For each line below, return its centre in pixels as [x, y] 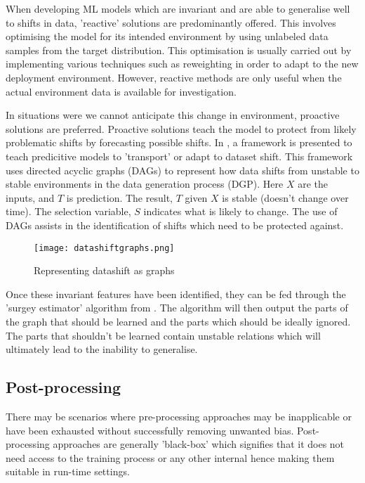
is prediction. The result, [119, 197]
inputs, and [30, 197]
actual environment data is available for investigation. [121, 91]
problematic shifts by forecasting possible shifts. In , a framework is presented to [179, 142]
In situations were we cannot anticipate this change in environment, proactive [173, 115]
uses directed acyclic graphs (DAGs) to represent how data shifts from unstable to [182, 170]
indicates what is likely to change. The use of [240, 211]
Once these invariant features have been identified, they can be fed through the [176, 294]
